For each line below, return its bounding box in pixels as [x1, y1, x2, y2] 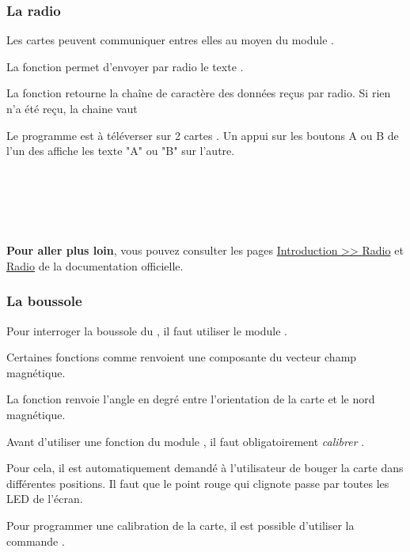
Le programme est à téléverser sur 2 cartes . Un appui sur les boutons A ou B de [6, 127, 399, 143]
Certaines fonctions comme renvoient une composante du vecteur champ [6, 349, 357, 365]
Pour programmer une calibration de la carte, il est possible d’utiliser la [6, 516, 355, 533]
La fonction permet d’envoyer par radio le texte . [6, 58, 244, 74]
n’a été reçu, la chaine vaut [6, 100, 138, 116]
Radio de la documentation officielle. [6, 257, 184, 274]
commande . [6, 532, 65, 549]
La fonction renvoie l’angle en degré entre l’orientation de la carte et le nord [6, 391, 375, 407]
